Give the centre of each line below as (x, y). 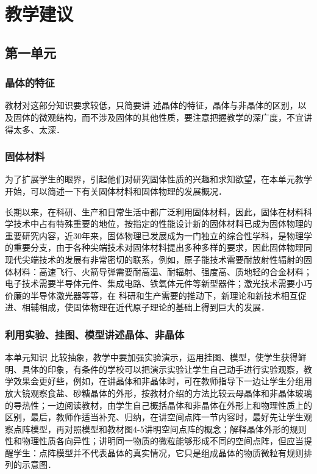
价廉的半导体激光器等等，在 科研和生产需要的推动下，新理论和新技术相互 (151, 295)
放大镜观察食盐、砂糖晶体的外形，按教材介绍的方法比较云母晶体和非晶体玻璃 (158, 393)
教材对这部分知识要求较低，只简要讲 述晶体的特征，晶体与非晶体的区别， (151, 105)
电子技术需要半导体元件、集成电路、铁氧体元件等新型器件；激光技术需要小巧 (158, 283)
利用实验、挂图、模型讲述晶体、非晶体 (95, 334)
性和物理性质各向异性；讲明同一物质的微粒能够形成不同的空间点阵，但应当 (154, 441)
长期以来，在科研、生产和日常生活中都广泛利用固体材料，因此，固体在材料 (154, 211)
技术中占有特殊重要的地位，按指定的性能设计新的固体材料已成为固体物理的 (162, 224)
